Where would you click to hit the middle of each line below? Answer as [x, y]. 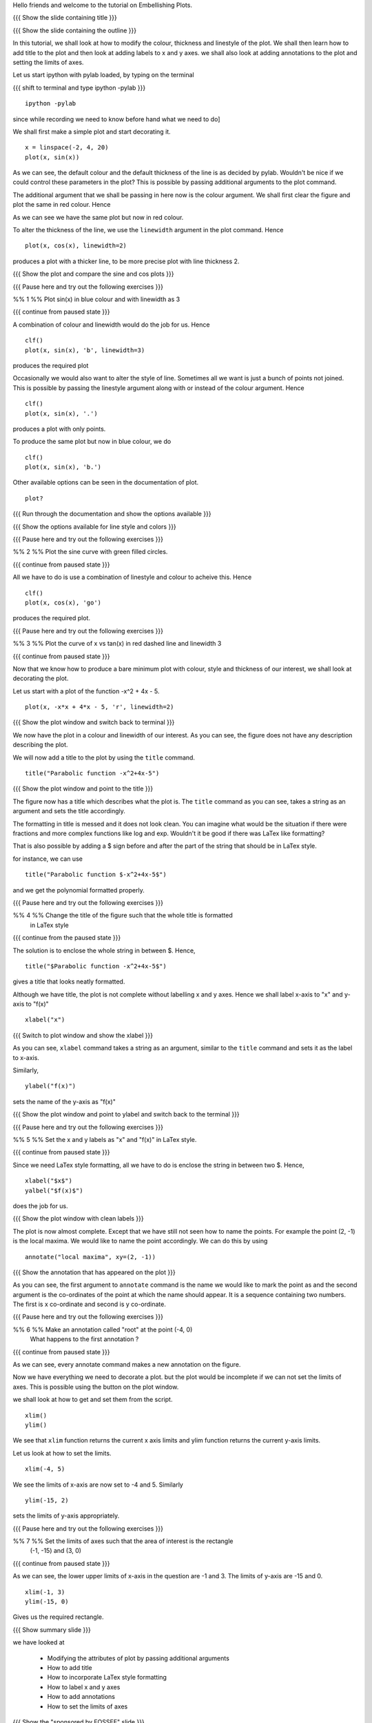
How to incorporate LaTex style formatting [107, 1678]
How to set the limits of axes [87, 1706]
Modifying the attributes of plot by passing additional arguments [138, 1658]
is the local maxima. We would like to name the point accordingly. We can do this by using [140, 1241]
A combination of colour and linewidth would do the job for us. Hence [111, 325]
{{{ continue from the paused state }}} [67, 938]
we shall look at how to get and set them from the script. [93, 1400]
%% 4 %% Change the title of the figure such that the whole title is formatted [123, 915]
